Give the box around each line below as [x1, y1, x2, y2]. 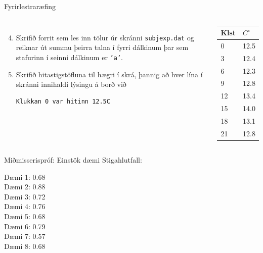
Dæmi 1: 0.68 [4, 171, 46, 182]
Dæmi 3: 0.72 [4, 191, 46, 201]
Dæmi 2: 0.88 [4, 181, 46, 192]
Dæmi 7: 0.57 [4, 231, 46, 241]
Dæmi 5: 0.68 [4, 211, 46, 221]
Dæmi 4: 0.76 [4, 201, 46, 212]
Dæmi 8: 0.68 [4, 240, 46, 251]
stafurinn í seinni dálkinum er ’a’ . [16, 52, 123, 62]
